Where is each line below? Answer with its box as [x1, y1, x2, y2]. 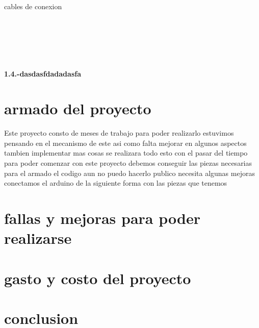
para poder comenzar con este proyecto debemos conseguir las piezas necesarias [4, 158, 252, 168]
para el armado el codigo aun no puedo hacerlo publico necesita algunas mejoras [4, 167, 255, 178]
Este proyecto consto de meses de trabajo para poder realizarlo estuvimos [4, 128, 234, 138]
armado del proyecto [4, 98, 151, 119]
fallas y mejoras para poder [4, 208, 200, 229]
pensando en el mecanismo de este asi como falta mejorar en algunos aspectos [4, 137, 247, 148]
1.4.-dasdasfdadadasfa [4, 68, 81, 79]
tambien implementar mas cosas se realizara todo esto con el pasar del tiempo [4, 147, 248, 158]
